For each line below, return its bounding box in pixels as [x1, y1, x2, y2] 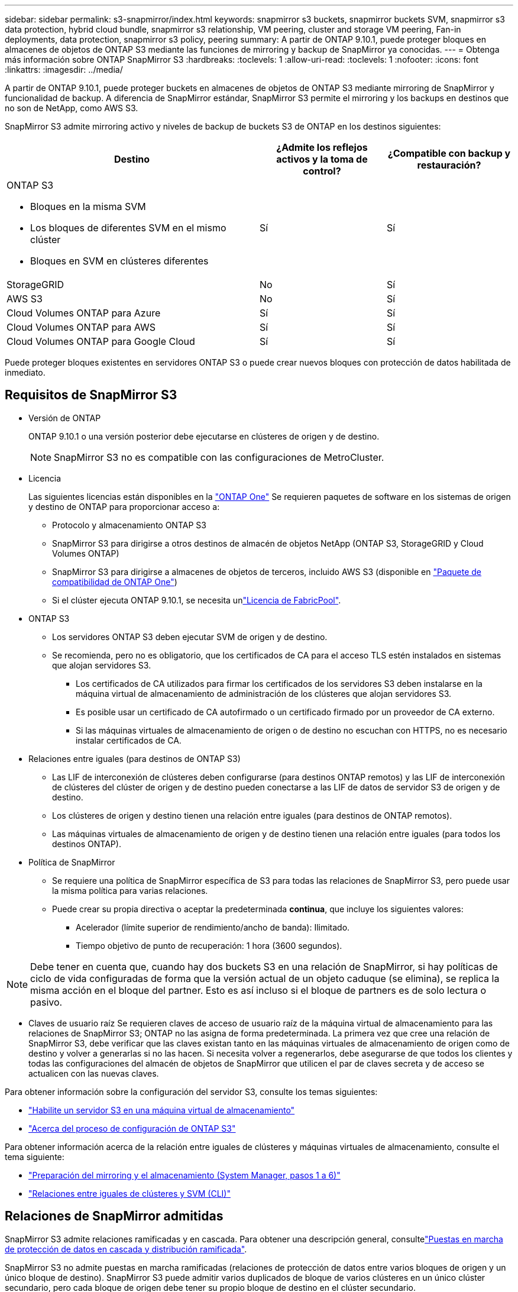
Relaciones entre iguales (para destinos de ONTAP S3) [28, 753, 241, 764]
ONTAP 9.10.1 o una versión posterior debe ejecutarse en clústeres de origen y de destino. [28, 431, 380, 441]
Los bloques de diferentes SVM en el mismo [30, 222, 226, 234]
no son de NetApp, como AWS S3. [5, 103, 138, 113]
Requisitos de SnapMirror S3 [5, 387, 177, 403]
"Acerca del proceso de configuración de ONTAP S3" [28, 1123, 236, 1133]
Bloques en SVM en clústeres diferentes [30, 255, 209, 267]
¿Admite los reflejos [276, 141, 368, 153]
